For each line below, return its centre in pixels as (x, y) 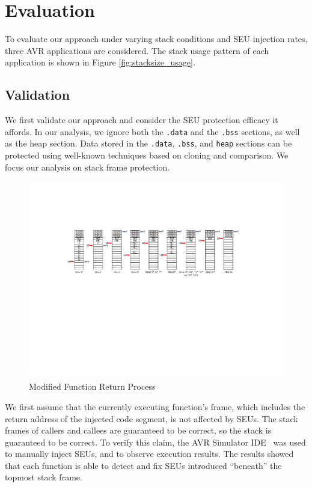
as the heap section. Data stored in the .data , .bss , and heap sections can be (148, 143)
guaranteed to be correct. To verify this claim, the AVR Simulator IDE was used (155, 442)
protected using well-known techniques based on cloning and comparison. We (147, 155)
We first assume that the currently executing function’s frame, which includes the (155, 406)
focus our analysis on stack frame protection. (87, 167)
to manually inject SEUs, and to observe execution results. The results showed (149, 454)
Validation (38, 95)
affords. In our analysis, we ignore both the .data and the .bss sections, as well (152, 131)
